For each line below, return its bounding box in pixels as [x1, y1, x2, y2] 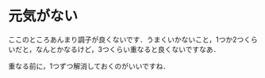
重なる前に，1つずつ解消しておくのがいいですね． [8, 61, 171, 71]
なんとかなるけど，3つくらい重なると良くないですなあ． [35, 44, 221, 54]
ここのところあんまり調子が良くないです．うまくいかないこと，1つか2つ [8, 35, 244, 44]
